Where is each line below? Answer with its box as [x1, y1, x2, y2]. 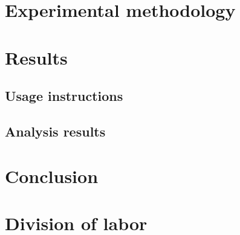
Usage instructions [5, 86, 123, 105]
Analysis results [5, 121, 106, 140]
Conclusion [5, 163, 99, 188]
